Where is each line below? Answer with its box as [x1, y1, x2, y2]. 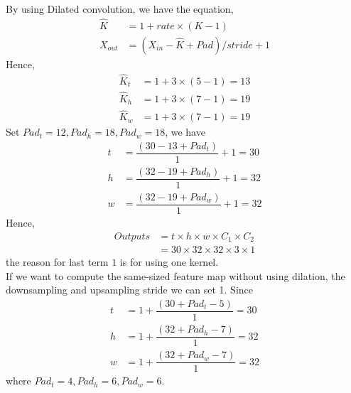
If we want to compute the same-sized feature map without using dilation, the [6, 268, 345, 283]
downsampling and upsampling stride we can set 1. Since [6, 282, 254, 297]
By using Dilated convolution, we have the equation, [6, 1, 234, 16]
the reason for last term [6, 254, 109, 269]
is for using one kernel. [119, 254, 219, 269]
